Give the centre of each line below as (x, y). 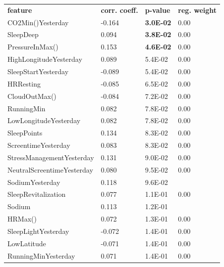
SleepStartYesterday (38, 71)
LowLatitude (27, 243)
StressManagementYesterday (51, 157)
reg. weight (197, 10)
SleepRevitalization (37, 194)
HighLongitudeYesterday (45, 59)
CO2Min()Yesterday (38, 22)
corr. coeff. (119, 10)
